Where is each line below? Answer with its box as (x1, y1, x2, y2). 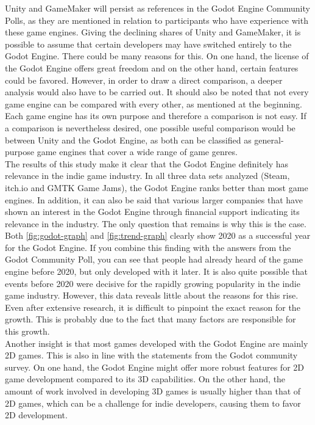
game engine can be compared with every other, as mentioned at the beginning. (5, 97, 302, 110)
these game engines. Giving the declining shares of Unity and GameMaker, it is (5, 26, 301, 38)
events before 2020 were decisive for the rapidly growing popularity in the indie (5, 277, 300, 289)
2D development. (5, 409, 68, 421)
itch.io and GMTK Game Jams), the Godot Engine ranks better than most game (5, 181, 308, 194)
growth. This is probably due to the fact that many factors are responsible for (5, 313, 296, 325)
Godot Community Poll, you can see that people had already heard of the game (5, 253, 303, 266)
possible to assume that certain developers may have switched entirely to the (5, 37, 292, 50)
